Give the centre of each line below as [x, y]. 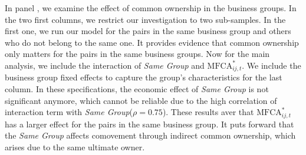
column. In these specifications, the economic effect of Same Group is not [137, 89]
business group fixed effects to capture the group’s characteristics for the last [144, 77]
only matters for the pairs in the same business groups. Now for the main [137, 54]
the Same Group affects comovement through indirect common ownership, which [150, 135]
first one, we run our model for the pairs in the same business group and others [148, 31]
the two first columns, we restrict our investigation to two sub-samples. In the [145, 19]
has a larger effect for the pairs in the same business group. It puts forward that [149, 124]
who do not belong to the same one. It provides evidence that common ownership [152, 42]
